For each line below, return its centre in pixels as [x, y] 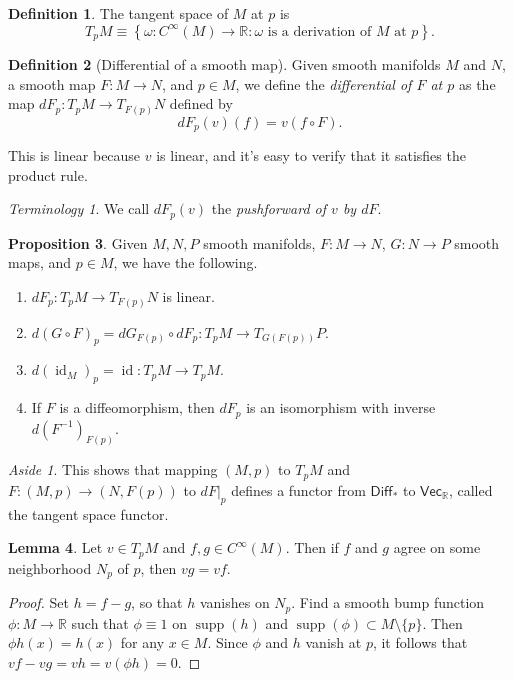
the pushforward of [269, 208]
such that [100, 622]
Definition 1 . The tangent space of [118, 13]
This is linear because [74, 155]
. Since [227, 642]
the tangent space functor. [88, 513]
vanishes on [234, 602]
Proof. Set [38, 602]
